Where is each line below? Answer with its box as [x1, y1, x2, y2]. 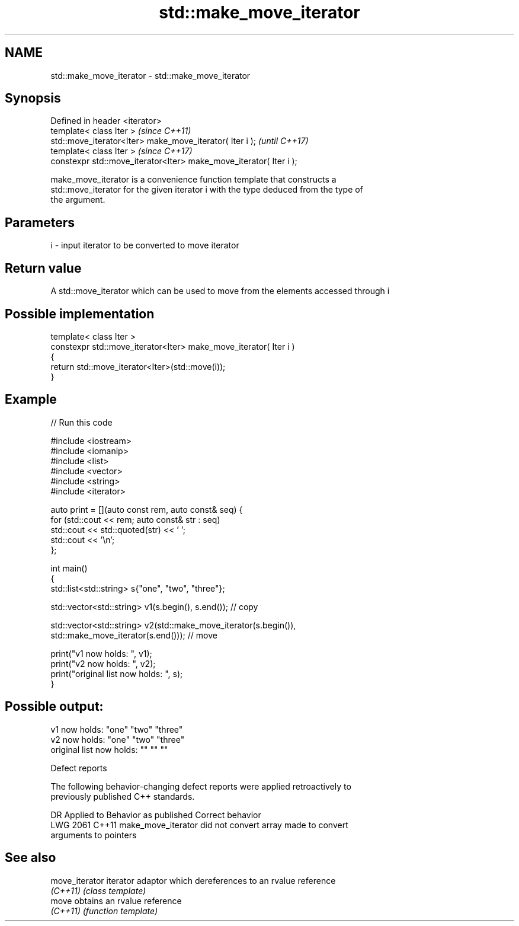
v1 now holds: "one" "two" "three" [50, 724, 183, 735]
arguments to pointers [50, 829, 137, 840]
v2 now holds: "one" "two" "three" [50, 734, 185, 745]
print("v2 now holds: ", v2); [50, 658, 156, 669]
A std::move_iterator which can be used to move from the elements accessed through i [50, 286, 390, 296]
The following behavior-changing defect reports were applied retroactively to [50, 781, 351, 791]
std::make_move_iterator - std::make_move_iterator [50, 70, 251, 81]
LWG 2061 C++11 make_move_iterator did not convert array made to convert [50, 819, 348, 830]
